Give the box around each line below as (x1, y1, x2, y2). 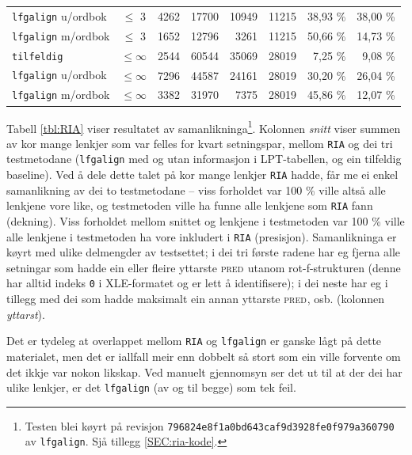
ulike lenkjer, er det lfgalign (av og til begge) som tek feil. (6, 379, 296, 396)
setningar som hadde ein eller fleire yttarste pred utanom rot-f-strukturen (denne (6, 259, 401, 275)
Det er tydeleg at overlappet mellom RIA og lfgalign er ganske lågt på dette (6, 332, 382, 349)
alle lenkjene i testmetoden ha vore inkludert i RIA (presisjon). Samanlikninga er (6, 228, 397, 245)
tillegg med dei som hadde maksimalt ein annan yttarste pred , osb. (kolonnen (6, 290, 384, 307)
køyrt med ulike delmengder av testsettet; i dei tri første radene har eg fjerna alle (6, 244, 401, 260)
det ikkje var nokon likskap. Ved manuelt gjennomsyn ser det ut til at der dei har (6, 363, 402, 380)
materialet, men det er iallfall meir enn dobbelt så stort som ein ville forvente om (6, 347, 401, 364)
